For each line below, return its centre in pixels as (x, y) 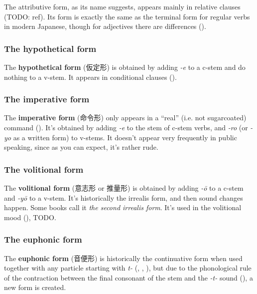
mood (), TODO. (30, 217)
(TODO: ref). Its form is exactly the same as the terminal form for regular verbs (127, 16)
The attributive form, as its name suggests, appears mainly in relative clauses (122, 6)
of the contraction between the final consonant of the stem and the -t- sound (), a (128, 277)
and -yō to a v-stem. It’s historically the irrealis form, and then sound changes (124, 197)
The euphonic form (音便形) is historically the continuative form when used (123, 258)
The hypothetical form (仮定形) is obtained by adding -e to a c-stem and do (125, 67)
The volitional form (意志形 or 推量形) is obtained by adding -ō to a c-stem (124, 188)
